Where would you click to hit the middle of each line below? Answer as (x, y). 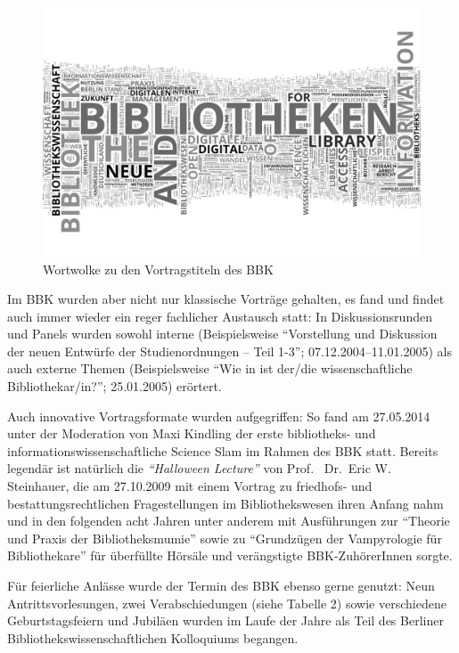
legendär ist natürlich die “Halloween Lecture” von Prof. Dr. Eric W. (199, 468)
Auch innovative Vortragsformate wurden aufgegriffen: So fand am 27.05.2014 (219, 416)
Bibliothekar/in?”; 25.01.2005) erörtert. (115, 386)
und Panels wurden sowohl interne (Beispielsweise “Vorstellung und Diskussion (222, 334)
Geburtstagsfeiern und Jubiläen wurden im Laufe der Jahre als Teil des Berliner (225, 620)
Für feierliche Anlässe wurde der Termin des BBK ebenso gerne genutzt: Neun (221, 585)
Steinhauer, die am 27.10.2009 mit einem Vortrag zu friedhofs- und (190, 486)
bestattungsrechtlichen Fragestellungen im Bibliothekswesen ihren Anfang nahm (225, 503)
